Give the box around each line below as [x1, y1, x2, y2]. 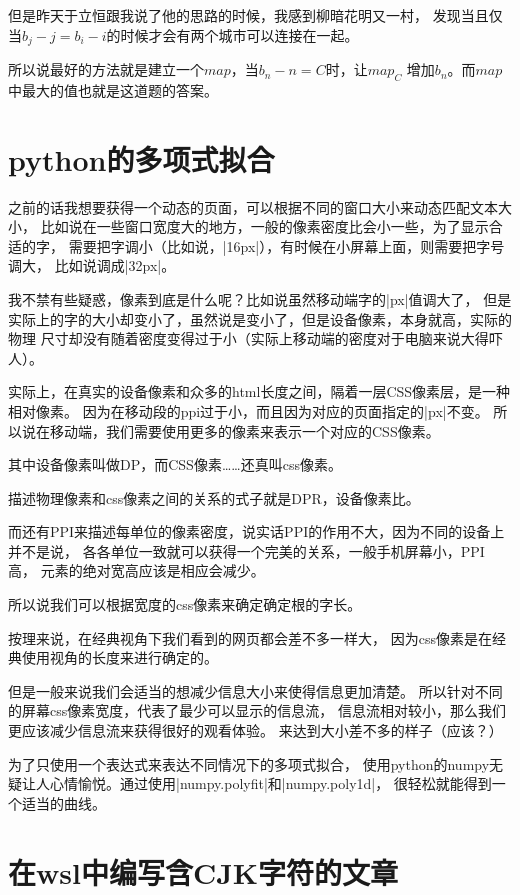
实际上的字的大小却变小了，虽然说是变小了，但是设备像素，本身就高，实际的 [8, 308, 512, 329]
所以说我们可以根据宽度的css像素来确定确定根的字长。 [8, 594, 362, 615]
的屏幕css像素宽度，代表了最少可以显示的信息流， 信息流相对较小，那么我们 [8, 700, 506, 721]
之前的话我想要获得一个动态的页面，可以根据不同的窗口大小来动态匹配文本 [8, 196, 498, 217]
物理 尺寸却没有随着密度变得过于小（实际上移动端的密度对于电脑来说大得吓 [8, 328, 503, 349]
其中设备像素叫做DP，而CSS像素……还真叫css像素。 [8, 454, 342, 475]
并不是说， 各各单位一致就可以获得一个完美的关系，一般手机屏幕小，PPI [8, 540, 485, 561]
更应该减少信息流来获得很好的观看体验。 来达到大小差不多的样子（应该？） [8, 720, 503, 741]
